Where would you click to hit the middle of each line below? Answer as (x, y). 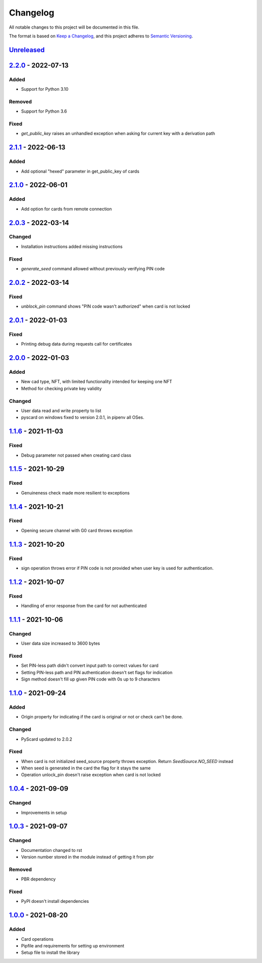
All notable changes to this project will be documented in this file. (74, 27)
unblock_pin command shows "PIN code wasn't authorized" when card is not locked (106, 306)
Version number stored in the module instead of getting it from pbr (87, 857)
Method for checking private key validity (61, 388)
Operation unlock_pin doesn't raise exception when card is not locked (91, 775)
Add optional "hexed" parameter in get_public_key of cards (80, 171)
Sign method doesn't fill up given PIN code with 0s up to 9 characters (90, 679)
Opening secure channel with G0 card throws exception (77, 530)
